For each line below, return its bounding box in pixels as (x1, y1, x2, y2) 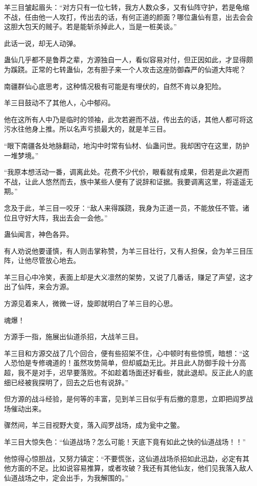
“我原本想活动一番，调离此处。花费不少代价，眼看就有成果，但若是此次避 (4, 167, 243, 177)
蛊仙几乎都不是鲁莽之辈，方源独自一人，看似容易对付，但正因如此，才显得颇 (4, 54, 253, 65)
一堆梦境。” (4, 150, 39, 160)
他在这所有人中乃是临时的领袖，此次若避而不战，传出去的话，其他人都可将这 (4, 114, 253, 124)
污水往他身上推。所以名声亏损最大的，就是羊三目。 (4, 124, 170, 134)
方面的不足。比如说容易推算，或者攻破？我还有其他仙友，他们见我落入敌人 (10, 463, 253, 473)
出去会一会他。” (59, 212, 108, 222)
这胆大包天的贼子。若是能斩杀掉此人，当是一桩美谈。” (4, 21, 177, 32)
